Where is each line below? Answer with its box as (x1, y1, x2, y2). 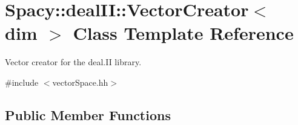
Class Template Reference (73, 21, 294, 45)
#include (5, 75, 39, 88)
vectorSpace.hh (52, 75, 108, 88)
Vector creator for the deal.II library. (5, 56, 142, 68)
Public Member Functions (5, 105, 171, 124)
